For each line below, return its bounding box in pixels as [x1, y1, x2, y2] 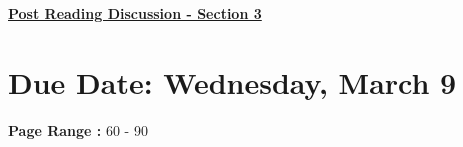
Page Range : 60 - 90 [8, 119, 148, 140]
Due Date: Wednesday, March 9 [8, 61, 457, 102]
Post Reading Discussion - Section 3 [8, 3, 262, 23]
